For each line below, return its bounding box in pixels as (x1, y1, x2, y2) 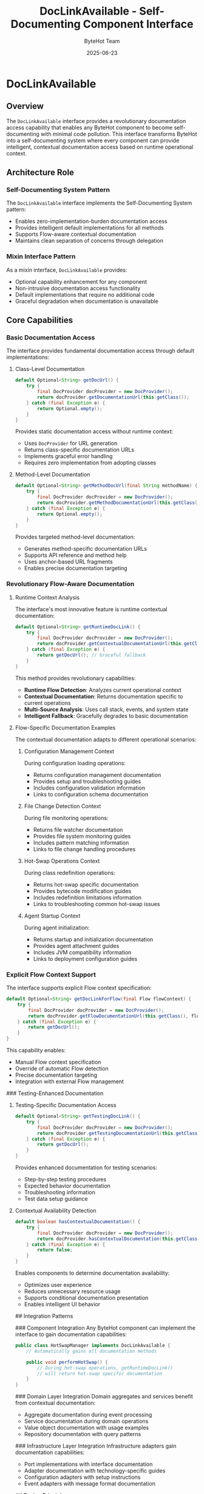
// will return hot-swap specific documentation (37, 1370, 163, 1376)
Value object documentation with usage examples (24, 1424, 149, 1431)
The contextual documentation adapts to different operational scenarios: (15, 735, 197, 743)
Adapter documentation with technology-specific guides (24, 1467, 166, 1475)
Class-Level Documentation (15, 366, 85, 373)
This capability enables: (6, 1047, 66, 1054)
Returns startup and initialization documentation (33, 935, 154, 943)
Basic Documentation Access (6, 333, 95, 342)
